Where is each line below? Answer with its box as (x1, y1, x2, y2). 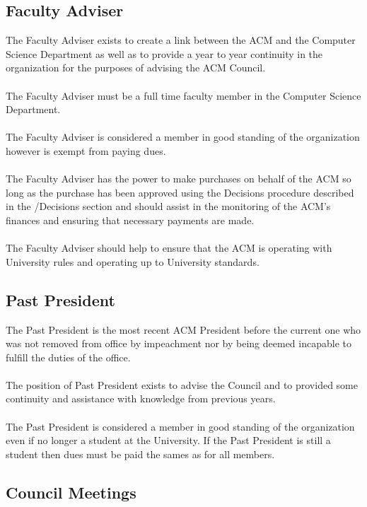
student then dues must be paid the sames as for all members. (6, 446, 275, 461)
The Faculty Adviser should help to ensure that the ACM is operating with (6, 240, 332, 255)
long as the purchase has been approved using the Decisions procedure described (6, 185, 354, 199)
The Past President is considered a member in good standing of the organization (6, 419, 355, 433)
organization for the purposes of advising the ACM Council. (6, 60, 266, 75)
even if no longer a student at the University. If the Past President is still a (6, 433, 331, 448)
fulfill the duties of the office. (6, 349, 131, 364)
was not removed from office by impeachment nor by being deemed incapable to (6, 336, 351, 351)
